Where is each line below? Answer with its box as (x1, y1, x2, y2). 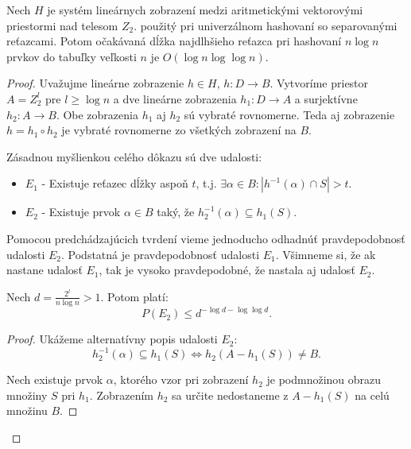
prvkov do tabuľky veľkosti (6, 48, 137, 64)
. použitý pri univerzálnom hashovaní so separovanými (134, 17, 397, 33)
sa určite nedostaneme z (172, 386, 289, 403)
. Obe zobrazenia (56, 106, 138, 122)
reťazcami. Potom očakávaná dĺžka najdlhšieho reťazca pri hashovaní (6, 33, 342, 49)
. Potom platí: (100, 288, 169, 304)
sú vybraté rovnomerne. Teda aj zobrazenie (184, 106, 395, 122)
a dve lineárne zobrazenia (113, 90, 237, 106)
